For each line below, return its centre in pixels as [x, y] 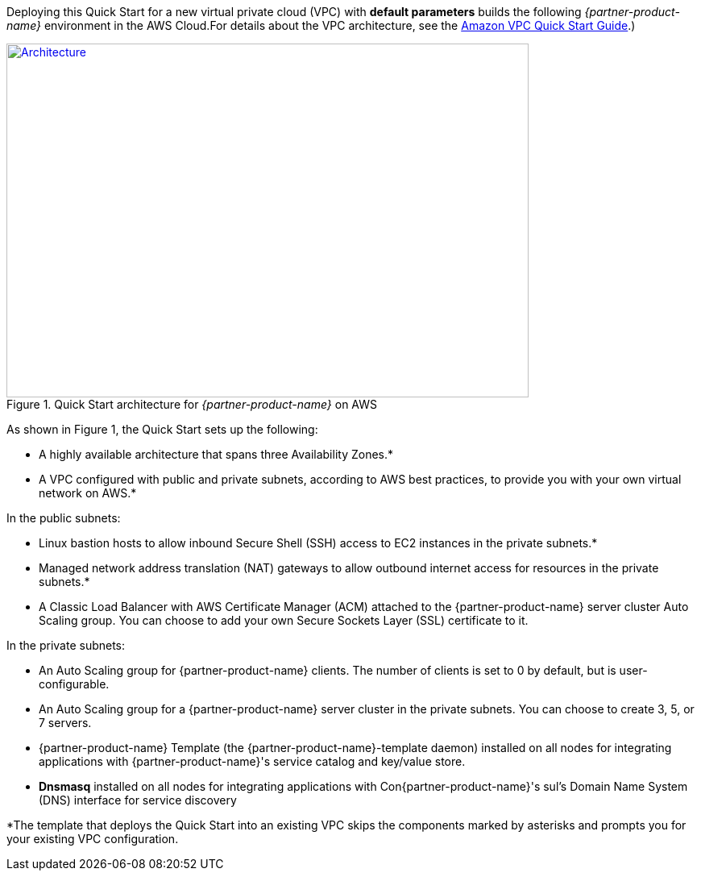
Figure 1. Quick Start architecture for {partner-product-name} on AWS [192, 404]
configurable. [74, 684]
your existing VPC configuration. [93, 839]
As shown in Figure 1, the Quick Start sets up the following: [162, 429]
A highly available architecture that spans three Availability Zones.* [216, 454]
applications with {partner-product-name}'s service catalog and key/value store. [252, 761]
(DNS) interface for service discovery [138, 800]
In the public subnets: [64, 518]
